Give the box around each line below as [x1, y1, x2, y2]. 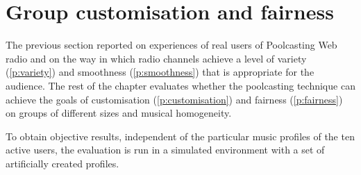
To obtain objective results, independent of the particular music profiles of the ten [6, 128, 355, 143]
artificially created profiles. [6, 156, 119, 170]
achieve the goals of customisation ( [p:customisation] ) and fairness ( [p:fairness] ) [6, 92, 343, 106]
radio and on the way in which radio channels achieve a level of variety [6, 51, 307, 65]
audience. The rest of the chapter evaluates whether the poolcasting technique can [6, 78, 355, 92]
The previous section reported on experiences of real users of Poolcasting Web [6, 37, 337, 52]
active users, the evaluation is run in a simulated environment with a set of [6, 142, 325, 157]
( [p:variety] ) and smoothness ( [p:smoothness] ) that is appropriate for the [6, 65, 314, 79]
